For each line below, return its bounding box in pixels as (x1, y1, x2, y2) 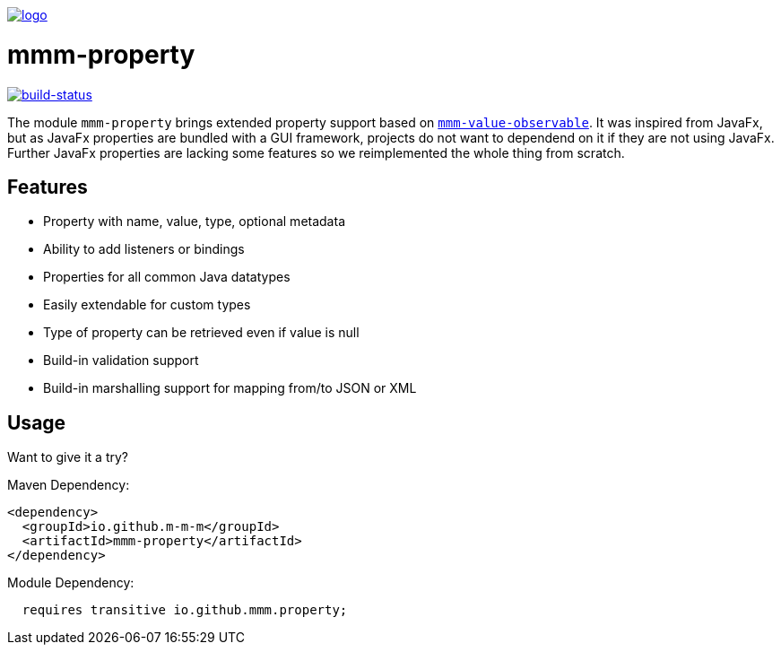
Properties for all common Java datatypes (43, 269, 291, 285)
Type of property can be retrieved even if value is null (43, 325, 360, 341)
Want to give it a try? (7, 449, 128, 465)
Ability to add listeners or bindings (43, 241, 245, 257)
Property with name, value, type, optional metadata (43, 213, 345, 230)
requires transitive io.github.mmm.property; (22, 603, 348, 618)
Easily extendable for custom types (43, 297, 251, 313)
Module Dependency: (7, 575, 135, 591)
